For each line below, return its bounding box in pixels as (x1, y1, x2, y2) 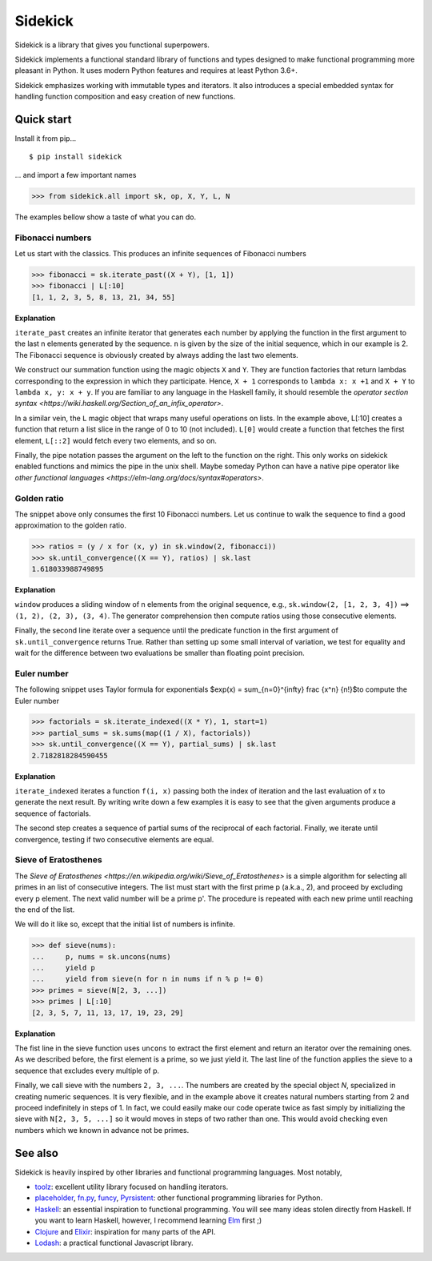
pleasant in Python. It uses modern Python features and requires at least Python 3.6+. (14, 66, 298, 75)
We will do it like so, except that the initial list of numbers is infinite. (14, 919, 236, 929)
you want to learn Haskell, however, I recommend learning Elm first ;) (34, 1215, 262, 1225)
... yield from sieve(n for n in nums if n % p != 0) (31, 974, 264, 984)
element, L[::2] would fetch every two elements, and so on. (14, 436, 218, 445)
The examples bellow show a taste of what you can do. (14, 212, 197, 222)
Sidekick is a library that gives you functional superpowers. (14, 40, 210, 50)
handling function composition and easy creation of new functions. (14, 92, 236, 102)
